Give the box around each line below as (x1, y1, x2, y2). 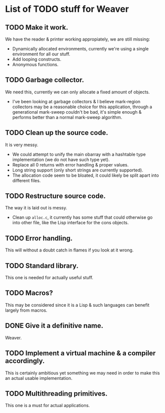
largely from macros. (5, 307, 48, 313)
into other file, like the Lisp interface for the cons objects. (12, 220, 129, 226)
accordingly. (5, 357, 45, 365)
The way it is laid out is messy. (5, 205, 68, 211)
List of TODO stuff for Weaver (5, 3, 129, 15)
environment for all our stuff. (12, 51, 71, 57)
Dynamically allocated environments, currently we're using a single (12, 46, 149, 51)
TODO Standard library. (5, 261, 79, 270)
